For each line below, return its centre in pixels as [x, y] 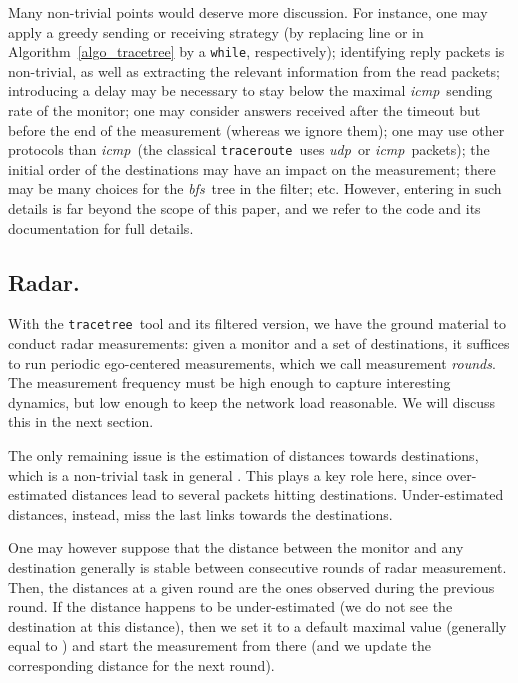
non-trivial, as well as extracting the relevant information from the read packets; [254, 70]
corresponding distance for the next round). [141, 665]
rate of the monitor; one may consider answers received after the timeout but [244, 110]
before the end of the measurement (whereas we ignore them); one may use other [256, 129]
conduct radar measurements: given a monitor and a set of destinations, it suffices [259, 343]
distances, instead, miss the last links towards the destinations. [200, 513]
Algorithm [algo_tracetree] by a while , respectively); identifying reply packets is [256, 51]
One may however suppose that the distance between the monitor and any [236, 547]
